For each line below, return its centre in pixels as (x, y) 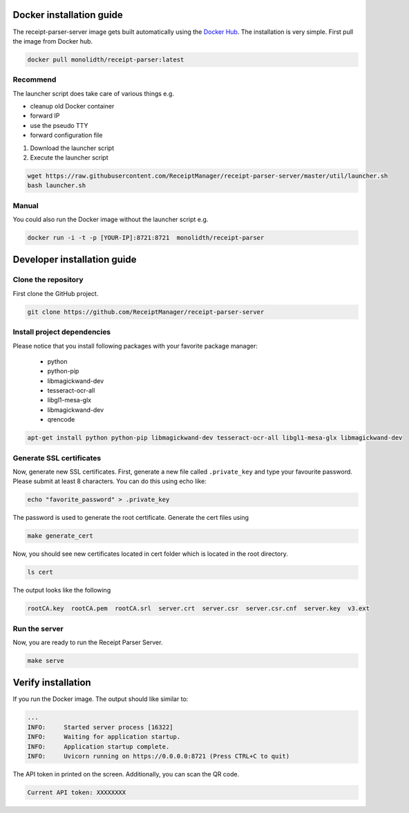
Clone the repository (48, 280)
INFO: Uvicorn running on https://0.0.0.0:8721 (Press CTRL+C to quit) (159, 756)
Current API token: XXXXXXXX (77, 793)
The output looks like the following (62, 590)
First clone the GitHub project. (56, 293)
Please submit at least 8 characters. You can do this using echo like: (110, 481)
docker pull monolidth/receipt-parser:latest (106, 59)
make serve (46, 661)
